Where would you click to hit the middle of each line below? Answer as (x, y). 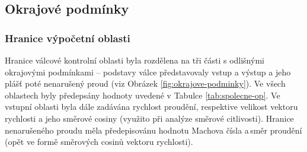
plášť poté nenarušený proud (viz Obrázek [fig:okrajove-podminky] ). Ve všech (145, 83)
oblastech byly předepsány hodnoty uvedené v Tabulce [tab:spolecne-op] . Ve (143, 95)
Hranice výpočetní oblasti (68, 38)
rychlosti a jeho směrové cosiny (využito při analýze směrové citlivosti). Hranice (149, 118)
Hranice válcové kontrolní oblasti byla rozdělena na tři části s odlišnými (135, 60)
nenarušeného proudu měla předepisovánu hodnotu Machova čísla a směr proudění (153, 130)
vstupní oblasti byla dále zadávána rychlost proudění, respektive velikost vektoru (151, 107)
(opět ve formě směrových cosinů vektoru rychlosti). (99, 142)
